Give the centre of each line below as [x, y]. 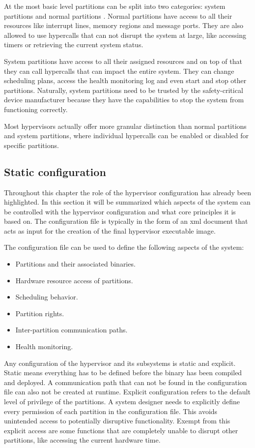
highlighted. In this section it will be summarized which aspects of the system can [127, 202]
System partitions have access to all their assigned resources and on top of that [123, 61]
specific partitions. [31, 145]
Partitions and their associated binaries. [75, 264]
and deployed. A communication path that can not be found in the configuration [126, 382]
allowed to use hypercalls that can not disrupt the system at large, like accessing [125, 35]
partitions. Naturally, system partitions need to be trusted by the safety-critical [124, 90]
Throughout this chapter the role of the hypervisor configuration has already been [128, 192]
